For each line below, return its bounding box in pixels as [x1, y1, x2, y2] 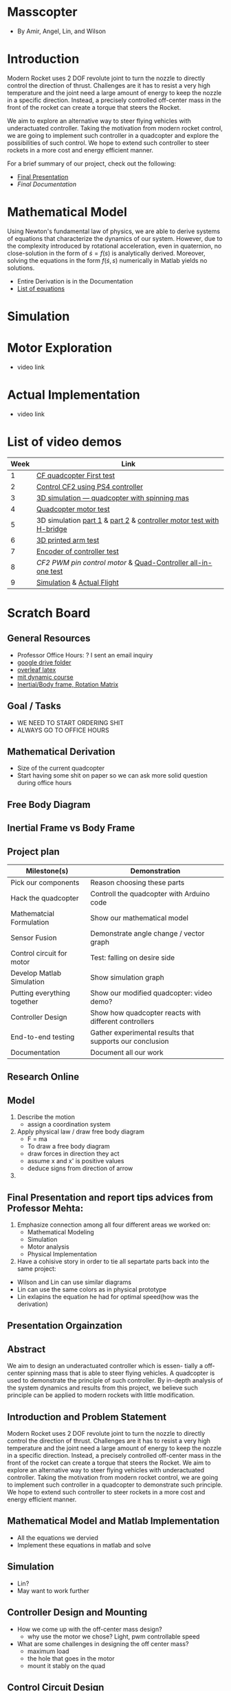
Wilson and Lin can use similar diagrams [16, 1278, 132, 1287]
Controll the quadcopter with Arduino [90, 889, 210, 899]
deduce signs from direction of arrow [27, 1164, 133, 1173]
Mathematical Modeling [27, 1228, 94, 1236]
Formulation [10, 918, 49, 927]
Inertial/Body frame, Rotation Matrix [16, 680, 119, 689]
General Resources [7, 633, 91, 644]
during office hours [16, 779, 72, 787]
